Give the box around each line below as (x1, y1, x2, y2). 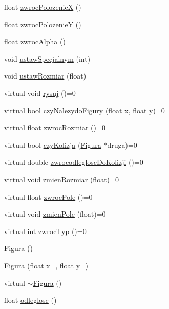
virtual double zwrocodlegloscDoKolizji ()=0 (4, 157, 143, 167)
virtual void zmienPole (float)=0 (4, 208, 106, 219)
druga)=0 (107, 139, 137, 150)
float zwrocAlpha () (4, 36, 66, 47)
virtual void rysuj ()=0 (4, 87, 76, 98)
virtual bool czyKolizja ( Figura (4, 139, 101, 150)
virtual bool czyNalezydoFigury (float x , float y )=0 (4, 105, 165, 115)
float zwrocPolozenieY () (4, 18, 81, 29)
